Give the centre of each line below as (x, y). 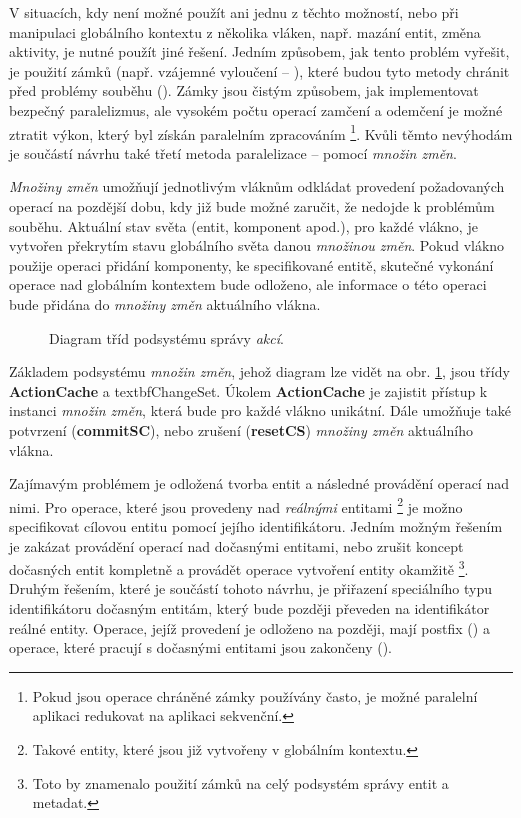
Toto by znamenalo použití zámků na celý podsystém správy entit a (240, 782)
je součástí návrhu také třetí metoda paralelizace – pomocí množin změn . (233, 152)
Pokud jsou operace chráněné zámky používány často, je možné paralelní (255, 695)
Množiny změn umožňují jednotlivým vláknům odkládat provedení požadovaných (257, 186)
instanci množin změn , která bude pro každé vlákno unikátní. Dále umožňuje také (260, 410)
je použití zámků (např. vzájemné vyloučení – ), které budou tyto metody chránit (259, 70)
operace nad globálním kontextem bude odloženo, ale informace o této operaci (248, 284)
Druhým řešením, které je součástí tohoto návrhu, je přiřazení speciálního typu (250, 588)
